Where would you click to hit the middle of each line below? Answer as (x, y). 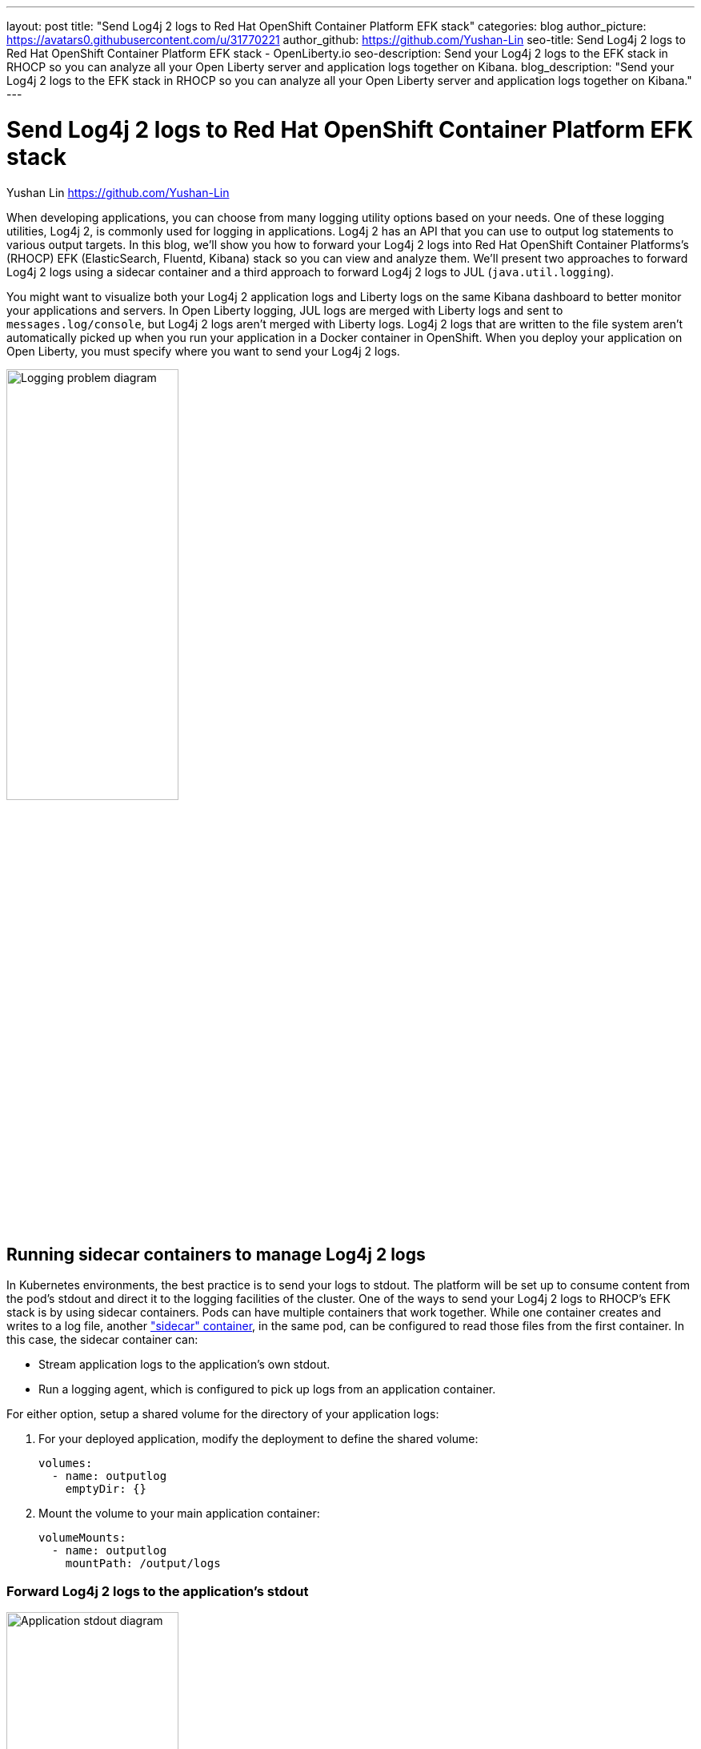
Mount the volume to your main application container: (179, 1514)
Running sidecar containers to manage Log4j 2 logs (216, 1254)
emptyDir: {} (106, 1489)
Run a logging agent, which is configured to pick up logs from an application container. (267, 1389)
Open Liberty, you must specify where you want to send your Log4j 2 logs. (203, 351)
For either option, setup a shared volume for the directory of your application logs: (223, 1414)
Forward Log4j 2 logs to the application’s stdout (158, 1591)
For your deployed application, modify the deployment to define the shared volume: (258, 1439)
